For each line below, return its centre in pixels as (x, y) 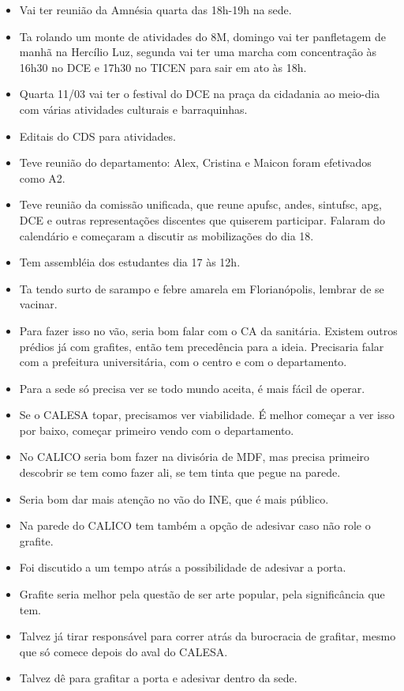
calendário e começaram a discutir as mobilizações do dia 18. (166, 235)
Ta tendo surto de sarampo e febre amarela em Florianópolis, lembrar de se (202, 288)
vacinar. (38, 304)
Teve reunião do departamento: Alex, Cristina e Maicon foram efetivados (195, 162)
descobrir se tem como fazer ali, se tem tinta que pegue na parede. (180, 472)
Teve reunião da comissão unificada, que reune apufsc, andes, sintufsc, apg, (200, 204)
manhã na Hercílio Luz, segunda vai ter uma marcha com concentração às (198, 52)
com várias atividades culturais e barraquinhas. (133, 109)
